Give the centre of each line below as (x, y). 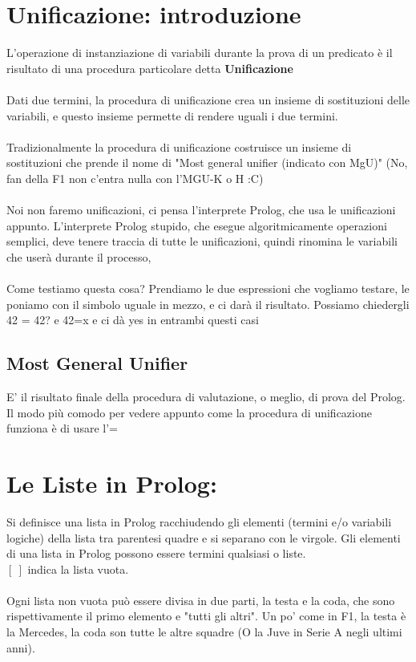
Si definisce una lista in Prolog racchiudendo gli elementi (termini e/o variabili (199, 521)
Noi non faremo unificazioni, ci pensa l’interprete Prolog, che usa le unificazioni (201, 210)
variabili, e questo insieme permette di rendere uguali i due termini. (172, 115)
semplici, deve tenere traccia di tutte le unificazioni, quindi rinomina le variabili (202, 241)
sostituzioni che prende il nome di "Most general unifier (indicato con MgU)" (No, (207, 162)
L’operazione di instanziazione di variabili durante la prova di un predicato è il (200, 53)
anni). (21, 647)
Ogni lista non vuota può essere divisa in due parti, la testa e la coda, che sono (201, 600)
